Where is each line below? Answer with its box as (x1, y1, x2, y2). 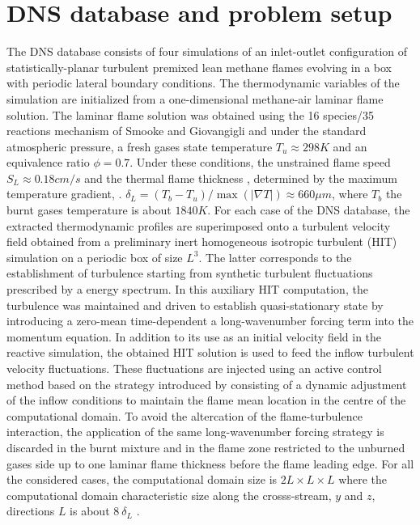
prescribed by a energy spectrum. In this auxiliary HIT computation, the (6, 281, 368, 298)
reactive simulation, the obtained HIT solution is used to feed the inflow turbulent (6, 344, 414, 361)
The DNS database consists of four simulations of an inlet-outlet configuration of (6, 43, 408, 60)
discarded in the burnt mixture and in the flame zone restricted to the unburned (6, 438, 405, 455)
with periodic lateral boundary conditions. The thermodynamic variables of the (6, 74, 400, 91)
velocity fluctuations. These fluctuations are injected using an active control (6, 360, 382, 376)
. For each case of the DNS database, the (207, 201, 410, 218)
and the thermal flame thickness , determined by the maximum (84, 169, 397, 186)
